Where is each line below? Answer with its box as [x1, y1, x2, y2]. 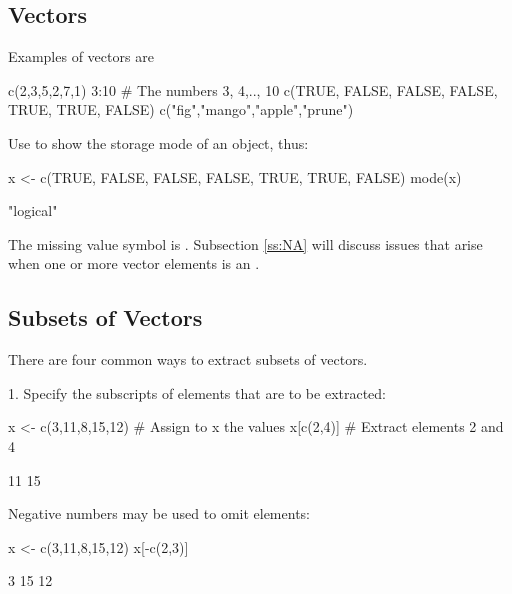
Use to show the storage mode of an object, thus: [8, 132, 309, 153]
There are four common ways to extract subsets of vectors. [8, 349, 368, 370]
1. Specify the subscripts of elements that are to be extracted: [8, 382, 387, 403]
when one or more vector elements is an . [8, 253, 260, 274]
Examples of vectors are [8, 46, 154, 67]
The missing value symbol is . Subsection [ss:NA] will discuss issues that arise [8, 233, 483, 254]
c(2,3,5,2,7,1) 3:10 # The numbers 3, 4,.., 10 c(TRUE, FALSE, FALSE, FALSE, [8, 79, 498, 100]
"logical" [8, 200, 58, 221]
